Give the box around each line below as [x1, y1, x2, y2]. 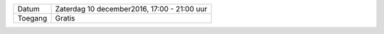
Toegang [17, 13, 48, 23]
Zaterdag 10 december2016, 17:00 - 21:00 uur [55, 4, 208, 13]
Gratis [55, 13, 75, 23]
